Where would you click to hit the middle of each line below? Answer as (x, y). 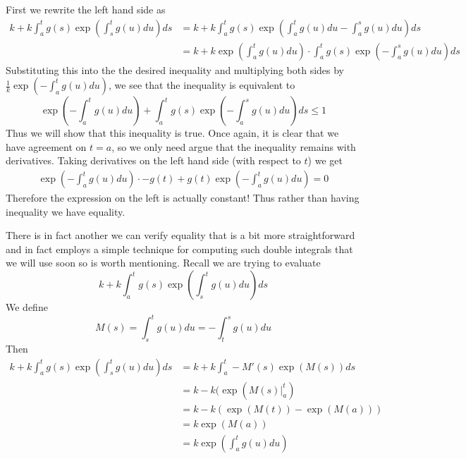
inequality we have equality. (66, 211)
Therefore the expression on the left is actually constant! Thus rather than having (183, 198)
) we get (325, 160)
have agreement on (46, 146)
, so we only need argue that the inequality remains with (234, 146)
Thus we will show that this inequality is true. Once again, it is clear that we (172, 133)
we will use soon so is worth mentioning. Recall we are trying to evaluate (163, 263)
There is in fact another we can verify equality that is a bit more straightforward (180, 235)
